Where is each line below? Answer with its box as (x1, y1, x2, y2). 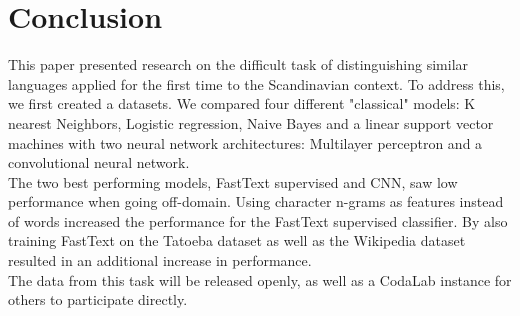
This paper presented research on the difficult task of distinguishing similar (8, 54, 469, 75)
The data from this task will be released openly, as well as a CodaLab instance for (8, 269, 512, 290)
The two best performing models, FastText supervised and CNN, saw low (8, 171, 458, 192)
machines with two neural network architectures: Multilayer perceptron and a (8, 132, 483, 153)
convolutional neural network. (8, 152, 190, 173)
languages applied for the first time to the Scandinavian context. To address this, (8, 73, 505, 94)
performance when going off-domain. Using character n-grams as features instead (8, 191, 504, 212)
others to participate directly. (8, 289, 188, 310)
